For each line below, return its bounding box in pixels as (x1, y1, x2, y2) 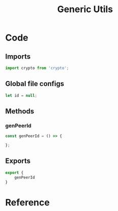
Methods (5, 107, 34, 115)
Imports (5, 52, 31, 61)
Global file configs (5, 79, 64, 88)
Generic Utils (57, 4, 113, 15)
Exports (5, 157, 31, 165)
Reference (5, 196, 50, 208)
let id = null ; (5, 93, 37, 98)
